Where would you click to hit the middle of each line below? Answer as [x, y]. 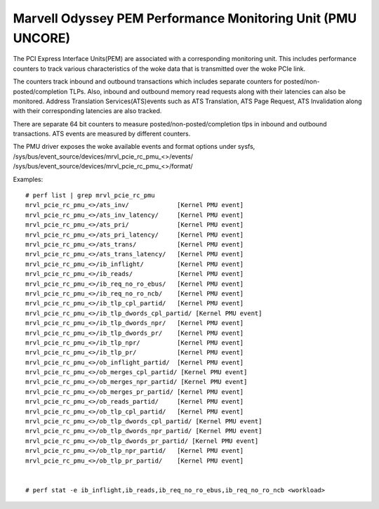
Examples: [28, 179]
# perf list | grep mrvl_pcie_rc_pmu [91, 196]
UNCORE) [42, 38]
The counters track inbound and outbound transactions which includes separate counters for [147, 81]
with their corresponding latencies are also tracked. [87, 111]
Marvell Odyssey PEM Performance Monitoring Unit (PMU [185, 18]
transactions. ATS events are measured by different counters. [102, 134]
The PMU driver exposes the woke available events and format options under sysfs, [134, 147]
